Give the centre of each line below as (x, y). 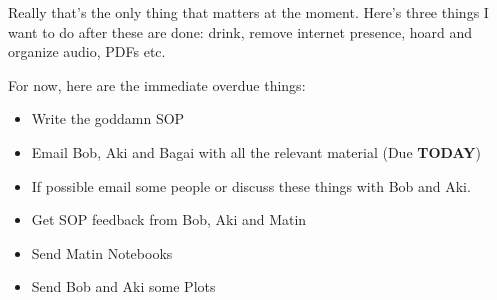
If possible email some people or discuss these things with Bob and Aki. (251, 185)
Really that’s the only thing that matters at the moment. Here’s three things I (248, 12)
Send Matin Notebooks (102, 252)
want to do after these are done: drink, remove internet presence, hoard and (240, 31)
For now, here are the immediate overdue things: (157, 84)
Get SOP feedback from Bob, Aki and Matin (169, 219)
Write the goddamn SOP (108, 118)
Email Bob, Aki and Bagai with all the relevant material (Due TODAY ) (256, 151)
